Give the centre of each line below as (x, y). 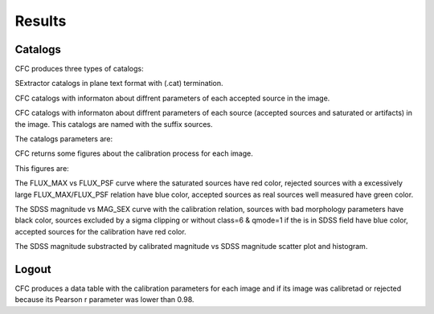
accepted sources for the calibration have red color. (100, 231)
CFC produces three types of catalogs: (79, 69)
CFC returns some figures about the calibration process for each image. (134, 153)
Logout (33, 269)
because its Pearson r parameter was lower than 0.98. (104, 300)
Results (41, 21)
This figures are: (42, 168)
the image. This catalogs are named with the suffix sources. (114, 124)
